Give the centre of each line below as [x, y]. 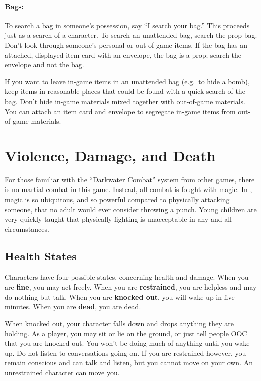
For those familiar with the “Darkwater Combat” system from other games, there [130, 179]
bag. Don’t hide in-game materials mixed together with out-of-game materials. [125, 101]
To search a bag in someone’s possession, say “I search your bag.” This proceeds [127, 25]
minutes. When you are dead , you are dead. [73, 306]
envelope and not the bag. [44, 65]
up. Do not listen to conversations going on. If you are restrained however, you [125, 353]
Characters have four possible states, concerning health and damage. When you [127, 277]
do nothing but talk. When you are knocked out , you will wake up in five [120, 296]
